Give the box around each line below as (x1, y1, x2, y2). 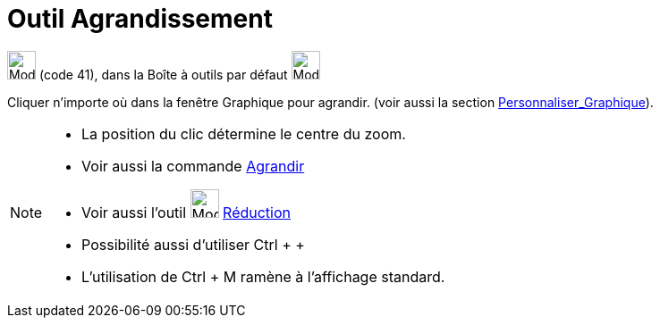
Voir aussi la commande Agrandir (81, 156, 305, 175)
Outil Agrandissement (7, 4, 273, 34)
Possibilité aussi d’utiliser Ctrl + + (81, 235, 305, 254)
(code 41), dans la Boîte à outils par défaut (38, 66, 288, 82)
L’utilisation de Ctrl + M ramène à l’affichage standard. (81, 267, 445, 286)
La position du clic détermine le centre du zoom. (81, 124, 406, 143)
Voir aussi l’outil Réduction (81, 203, 292, 221)
